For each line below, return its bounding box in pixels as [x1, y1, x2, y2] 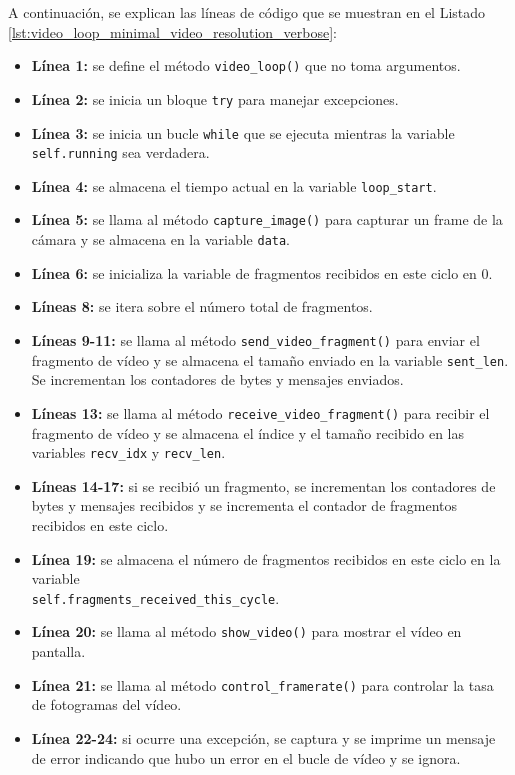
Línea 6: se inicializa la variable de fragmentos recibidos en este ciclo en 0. [31, 262, 493, 283]
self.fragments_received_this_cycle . [31, 587, 280, 608]
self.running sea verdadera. [31, 142, 210, 163]
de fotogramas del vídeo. [31, 694, 182, 715]
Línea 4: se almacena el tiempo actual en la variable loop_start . [31, 175, 437, 196]
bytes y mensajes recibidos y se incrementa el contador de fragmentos [31, 495, 458, 516]
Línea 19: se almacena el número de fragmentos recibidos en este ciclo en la [31, 548, 501, 569]
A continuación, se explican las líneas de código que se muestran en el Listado [8, 2, 486, 22]
